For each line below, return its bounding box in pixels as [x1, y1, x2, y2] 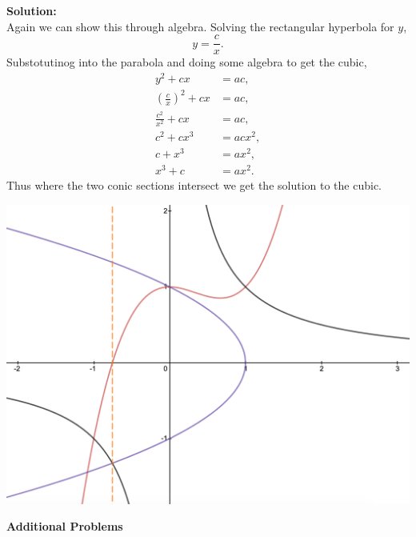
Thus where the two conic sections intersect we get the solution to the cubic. [6, 177, 382, 194]
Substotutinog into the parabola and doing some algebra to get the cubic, [6, 54, 367, 70]
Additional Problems [6, 518, 123, 535]
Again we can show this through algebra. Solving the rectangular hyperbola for [6, 18, 394, 34]
